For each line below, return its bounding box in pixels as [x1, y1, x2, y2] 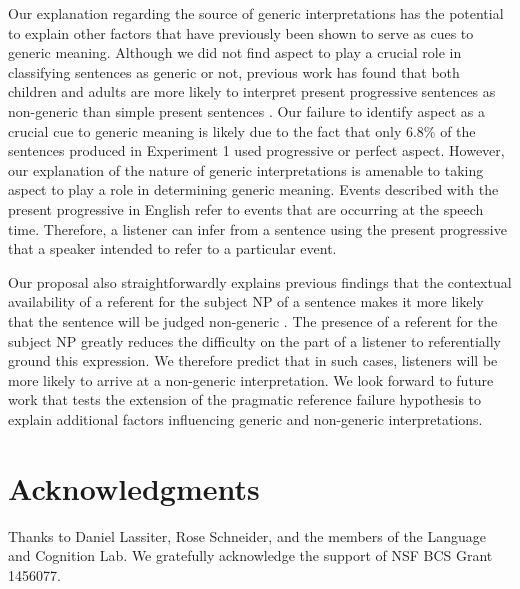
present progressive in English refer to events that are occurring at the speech [8, 198, 484, 219]
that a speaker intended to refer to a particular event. [8, 238, 337, 259]
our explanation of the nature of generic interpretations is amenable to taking [8, 159, 484, 180]
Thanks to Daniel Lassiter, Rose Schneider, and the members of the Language [8, 525, 487, 546]
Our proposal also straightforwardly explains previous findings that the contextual [8, 271, 512, 292]
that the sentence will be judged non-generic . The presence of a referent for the [8, 310, 498, 331]
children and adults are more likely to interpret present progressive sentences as [8, 81, 496, 102]
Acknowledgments [8, 467, 260, 508]
